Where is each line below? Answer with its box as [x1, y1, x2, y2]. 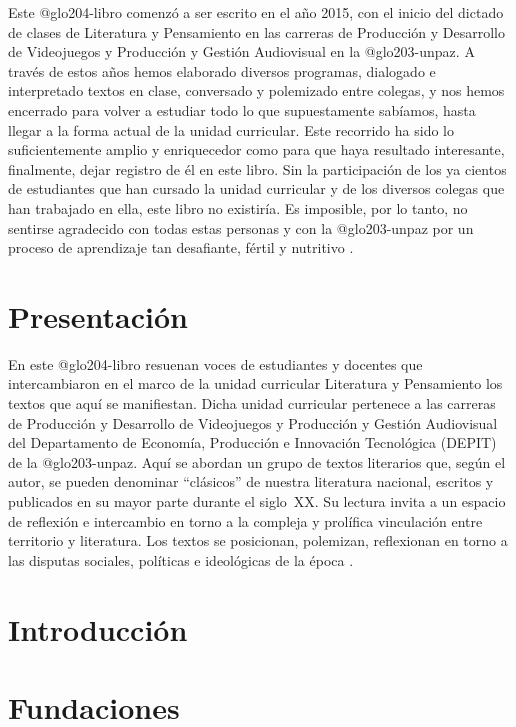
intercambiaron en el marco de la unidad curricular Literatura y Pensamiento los [8, 373, 503, 394]
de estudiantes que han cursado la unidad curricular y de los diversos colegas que [8, 178, 505, 199]
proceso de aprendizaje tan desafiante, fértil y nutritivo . [8, 237, 354, 258]
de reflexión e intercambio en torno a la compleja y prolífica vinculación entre [8, 510, 483, 531]
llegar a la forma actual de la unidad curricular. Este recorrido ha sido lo [8, 119, 454, 140]
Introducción [8, 608, 188, 649]
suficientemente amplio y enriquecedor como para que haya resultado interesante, [8, 139, 505, 160]
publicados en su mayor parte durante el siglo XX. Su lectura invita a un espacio [8, 491, 506, 511]
